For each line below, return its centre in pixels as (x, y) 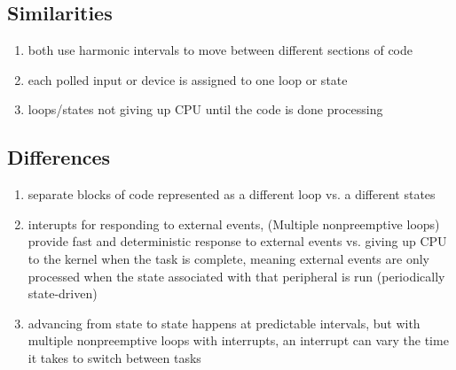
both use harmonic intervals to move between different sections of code (220, 50)
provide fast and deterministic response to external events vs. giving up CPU (237, 241)
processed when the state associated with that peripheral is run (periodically (236, 276)
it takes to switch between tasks (114, 357)
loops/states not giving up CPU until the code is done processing (205, 109)
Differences (59, 157)
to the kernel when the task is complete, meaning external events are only (228, 258)
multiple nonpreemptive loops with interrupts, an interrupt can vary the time (238, 340)
